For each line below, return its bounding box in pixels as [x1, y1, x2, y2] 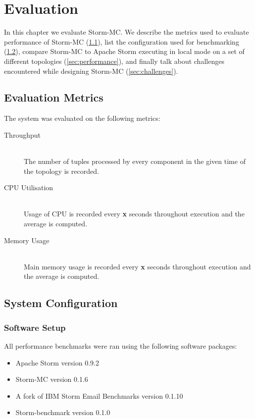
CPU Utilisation [4, 182, 53, 193]
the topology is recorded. [24, 165, 99, 176]
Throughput [4, 129, 41, 140]
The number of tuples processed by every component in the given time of [24, 156, 246, 166]
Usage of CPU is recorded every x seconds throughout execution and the [24, 209, 245, 219]
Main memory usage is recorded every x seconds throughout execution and [24, 261, 251, 271]
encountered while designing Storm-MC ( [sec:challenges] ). [4, 65, 178, 76]
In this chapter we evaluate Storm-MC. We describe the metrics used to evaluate [4, 27, 249, 37]
